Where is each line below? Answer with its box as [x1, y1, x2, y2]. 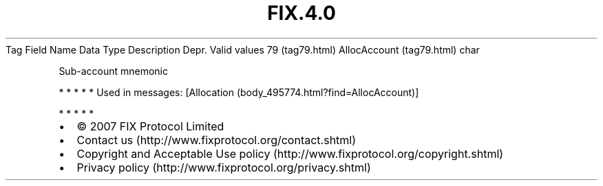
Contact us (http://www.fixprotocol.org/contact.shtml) [76, 132, 357, 147]
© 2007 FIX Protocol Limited [76, 119, 224, 133]
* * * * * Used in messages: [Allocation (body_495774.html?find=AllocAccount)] [59, 86, 419, 98]
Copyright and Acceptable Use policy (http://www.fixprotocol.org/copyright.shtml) [76, 146, 504, 161]
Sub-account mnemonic [59, 65, 168, 77]
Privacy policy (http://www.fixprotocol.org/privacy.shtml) [76, 160, 371, 174]
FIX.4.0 [267, 1, 336, 25]
